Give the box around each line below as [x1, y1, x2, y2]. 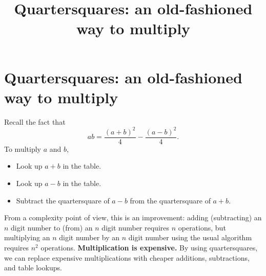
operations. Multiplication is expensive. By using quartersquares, [40, 242, 258, 252]
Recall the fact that [4, 116, 66, 127]
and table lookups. [4, 262, 62, 273]
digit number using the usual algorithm [128, 232, 252, 243]
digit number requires [101, 222, 170, 233]
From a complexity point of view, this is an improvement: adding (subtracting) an [4, 212, 262, 223]
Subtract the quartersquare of [16, 195, 110, 205]
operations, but [178, 222, 226, 233]
